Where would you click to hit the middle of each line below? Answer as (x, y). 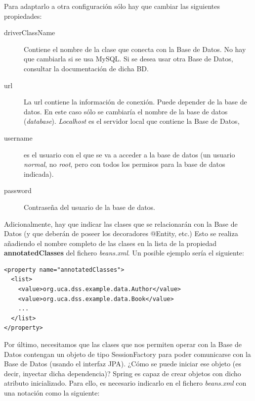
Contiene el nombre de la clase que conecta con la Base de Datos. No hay (135, 49)
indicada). (39, 174)
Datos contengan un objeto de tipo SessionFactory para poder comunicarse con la (127, 354)
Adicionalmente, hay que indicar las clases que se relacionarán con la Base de (121, 224)
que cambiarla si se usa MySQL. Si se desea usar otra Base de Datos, (128, 59)
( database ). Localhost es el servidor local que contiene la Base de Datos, (132, 121)
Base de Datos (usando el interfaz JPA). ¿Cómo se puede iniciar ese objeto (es (123, 364)
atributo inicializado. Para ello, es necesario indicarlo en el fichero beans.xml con (125, 383)
